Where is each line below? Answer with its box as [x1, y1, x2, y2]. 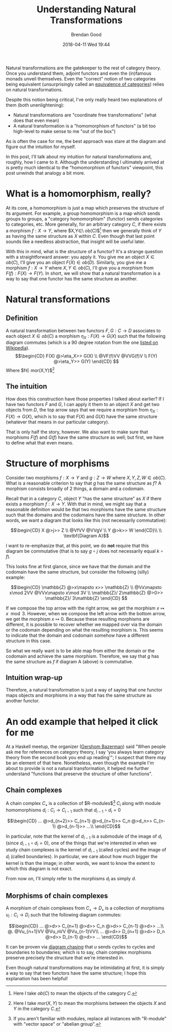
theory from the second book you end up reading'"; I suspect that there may [6, 755, 166, 761]
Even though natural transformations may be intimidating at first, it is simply [6, 964, 165, 970]
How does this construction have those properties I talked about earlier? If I [6, 396, 164, 402]
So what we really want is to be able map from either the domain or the [6, 647, 155, 654]
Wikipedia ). [6, 345, 30, 351]
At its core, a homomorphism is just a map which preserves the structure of [6, 205, 164, 211]
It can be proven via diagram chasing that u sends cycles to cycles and [6, 943, 155, 949]
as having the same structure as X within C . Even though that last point [6, 233, 155, 239]
